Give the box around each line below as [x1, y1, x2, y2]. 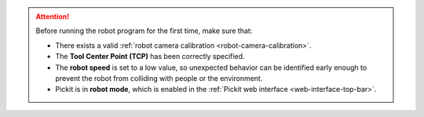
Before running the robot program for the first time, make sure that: [35, 26, 253, 35]
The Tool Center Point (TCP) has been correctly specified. [55, 52, 245, 61]
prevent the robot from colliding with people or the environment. [55, 73, 263, 82]
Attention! [35, 12, 70, 21]
